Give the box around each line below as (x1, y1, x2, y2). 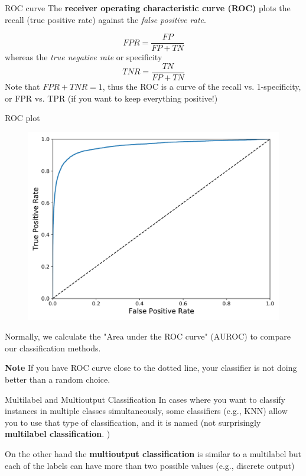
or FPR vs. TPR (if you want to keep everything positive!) (5, 92, 218, 104)
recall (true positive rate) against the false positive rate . (5, 13, 206, 25)
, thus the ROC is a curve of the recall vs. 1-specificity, (102, 80, 301, 92)
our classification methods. (5, 341, 101, 354)
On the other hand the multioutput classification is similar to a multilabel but (5, 448, 301, 460)
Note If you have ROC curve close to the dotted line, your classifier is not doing (5, 361, 297, 374)
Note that (5, 80, 40, 92)
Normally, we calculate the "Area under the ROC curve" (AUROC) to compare (5, 330, 291, 343)
